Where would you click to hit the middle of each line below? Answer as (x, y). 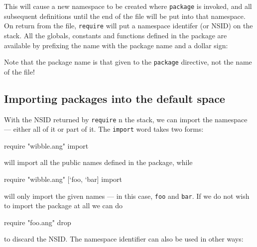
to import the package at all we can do (64, 206)
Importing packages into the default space (115, 98)
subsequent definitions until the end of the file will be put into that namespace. (125, 16)
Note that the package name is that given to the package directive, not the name (128, 62)
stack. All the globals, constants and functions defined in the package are (116, 35)
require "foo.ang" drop (38, 222)
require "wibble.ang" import (46, 145)
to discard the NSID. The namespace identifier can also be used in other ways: (124, 239)
